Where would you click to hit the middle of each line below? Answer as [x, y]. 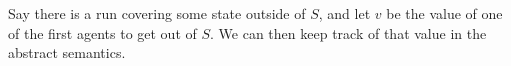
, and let [344, 13]
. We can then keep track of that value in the [348, 32]
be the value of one [444, 13]
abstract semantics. [67, 52]
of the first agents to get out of [102, 32]
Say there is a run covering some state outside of [157, 13]
